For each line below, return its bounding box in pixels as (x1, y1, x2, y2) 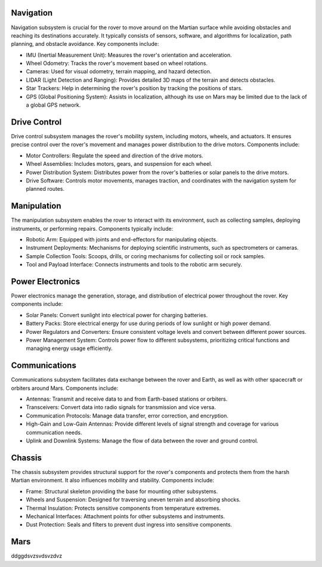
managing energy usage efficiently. (26, 345, 113, 352)
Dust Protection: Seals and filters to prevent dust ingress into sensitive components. (26, 521, 233, 528)
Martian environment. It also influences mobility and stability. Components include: (11, 477, 215, 484)
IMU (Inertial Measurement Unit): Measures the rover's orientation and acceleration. (26, 51, 232, 58)
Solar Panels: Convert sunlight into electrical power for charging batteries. (26, 311, 208, 318)
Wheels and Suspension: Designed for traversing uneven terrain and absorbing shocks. (26, 496, 241, 503)
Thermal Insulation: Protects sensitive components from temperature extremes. (26, 504, 221, 512)
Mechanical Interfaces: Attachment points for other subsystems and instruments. (26, 513, 225, 520)
